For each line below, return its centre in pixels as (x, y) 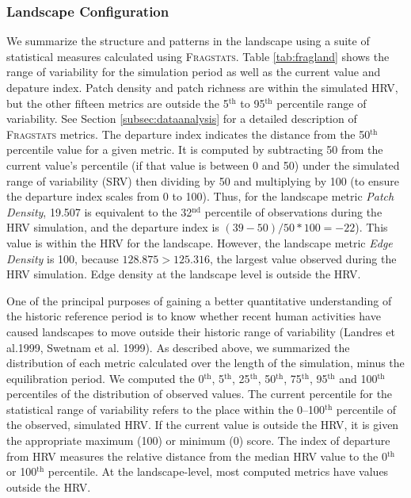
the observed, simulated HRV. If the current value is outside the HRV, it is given (203, 425)
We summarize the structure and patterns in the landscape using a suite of (188, 41)
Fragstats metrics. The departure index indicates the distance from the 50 (188, 134)
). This (371, 227)
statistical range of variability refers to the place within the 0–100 (166, 409)
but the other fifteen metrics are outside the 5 (118, 103)
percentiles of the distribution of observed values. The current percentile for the (200, 394)
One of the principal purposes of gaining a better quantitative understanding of (199, 300)
